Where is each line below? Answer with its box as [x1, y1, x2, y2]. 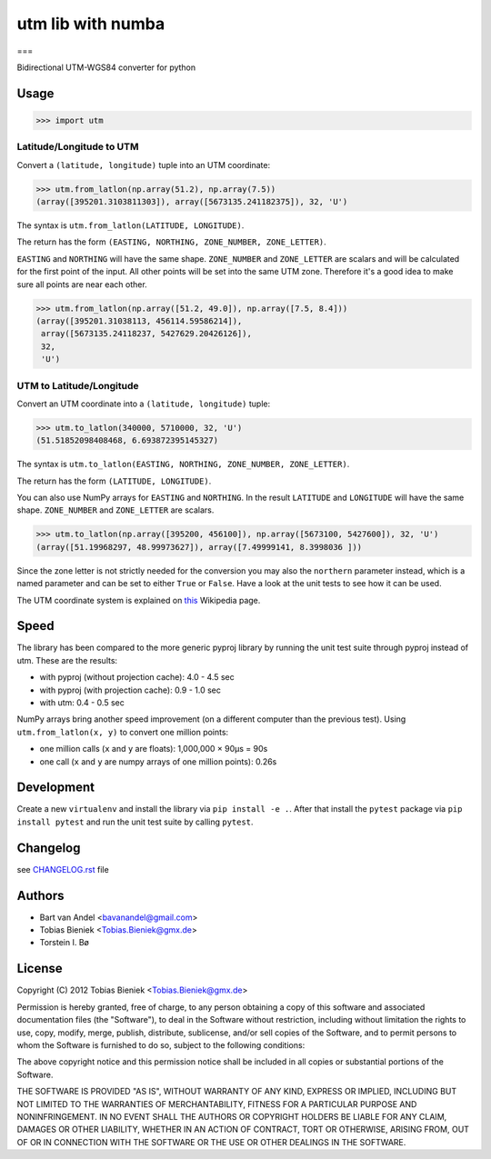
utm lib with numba [16, 14, 165, 34]
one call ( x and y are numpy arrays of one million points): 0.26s [39, 755, 277, 767]
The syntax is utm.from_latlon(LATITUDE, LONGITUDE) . [16, 220, 245, 231]
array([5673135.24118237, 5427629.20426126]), [41, 328, 252, 339]
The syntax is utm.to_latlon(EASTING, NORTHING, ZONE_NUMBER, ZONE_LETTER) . [16, 459, 350, 470]
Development [16, 780, 95, 795]
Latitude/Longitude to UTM [16, 141, 139, 154]
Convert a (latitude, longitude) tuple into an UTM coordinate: [16, 159, 271, 170]
